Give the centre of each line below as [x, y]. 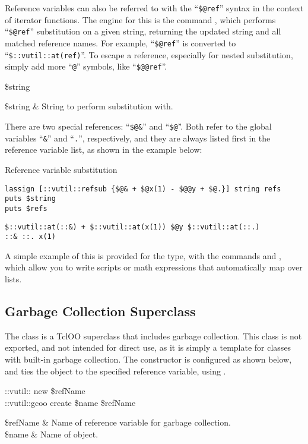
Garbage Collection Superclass [100, 311]
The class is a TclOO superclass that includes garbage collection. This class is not [153, 336]
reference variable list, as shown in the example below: [104, 149]
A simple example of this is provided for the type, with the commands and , [143, 255]
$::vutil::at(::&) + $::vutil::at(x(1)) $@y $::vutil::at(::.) [132, 227]
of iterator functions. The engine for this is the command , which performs [140, 19]
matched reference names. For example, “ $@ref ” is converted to [120, 42]
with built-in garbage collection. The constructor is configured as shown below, [148, 359]
